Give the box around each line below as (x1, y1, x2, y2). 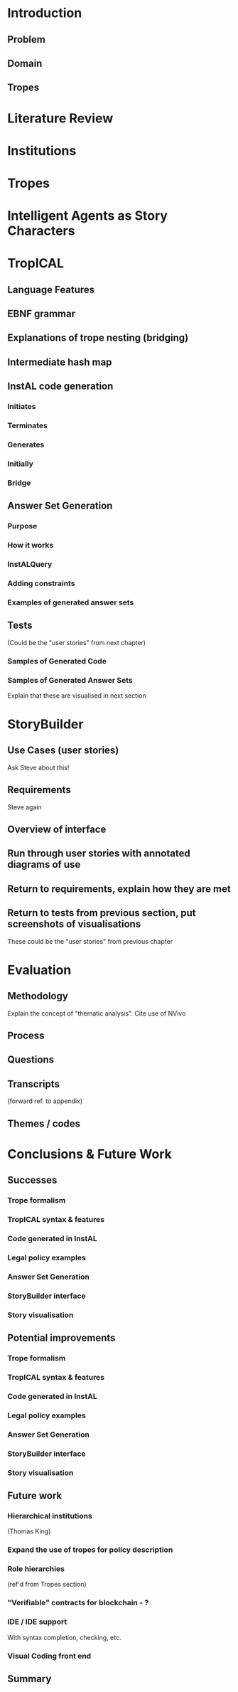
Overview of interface (7, 824, 107, 836)
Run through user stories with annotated (7, 848, 190, 860)
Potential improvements (7, 1332, 116, 1344)
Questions (7, 1054, 55, 1066)
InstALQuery (7, 560, 53, 570)
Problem (7, 33, 46, 46)
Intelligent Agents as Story (7, 208, 168, 224)
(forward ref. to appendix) (7, 1097, 83, 1105)
